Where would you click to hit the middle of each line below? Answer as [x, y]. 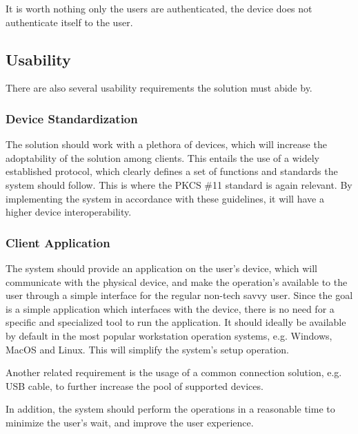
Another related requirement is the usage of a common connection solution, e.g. [174, 372]
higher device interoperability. [69, 212]
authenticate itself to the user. [69, 22]
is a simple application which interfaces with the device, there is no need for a [170, 308]
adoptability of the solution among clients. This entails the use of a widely [162, 157]
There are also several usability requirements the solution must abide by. [159, 88]
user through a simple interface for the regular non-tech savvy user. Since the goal [179, 295]
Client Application [58, 242]
